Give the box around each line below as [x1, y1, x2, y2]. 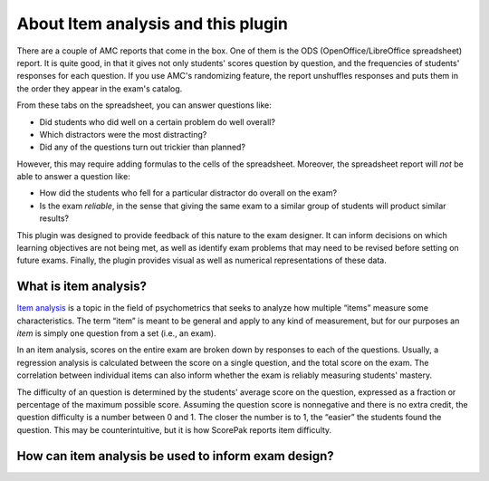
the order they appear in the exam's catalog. [16, 82, 183, 94]
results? [39, 213, 70, 224]
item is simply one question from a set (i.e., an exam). [16, 328, 216, 339]
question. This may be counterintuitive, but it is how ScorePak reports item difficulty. [16, 424, 332, 435]
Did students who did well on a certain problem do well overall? [39, 116, 276, 127]
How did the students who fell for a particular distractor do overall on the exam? [39, 188, 338, 198]
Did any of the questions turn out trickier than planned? [39, 141, 246, 153]
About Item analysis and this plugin [16, 14, 289, 34]
